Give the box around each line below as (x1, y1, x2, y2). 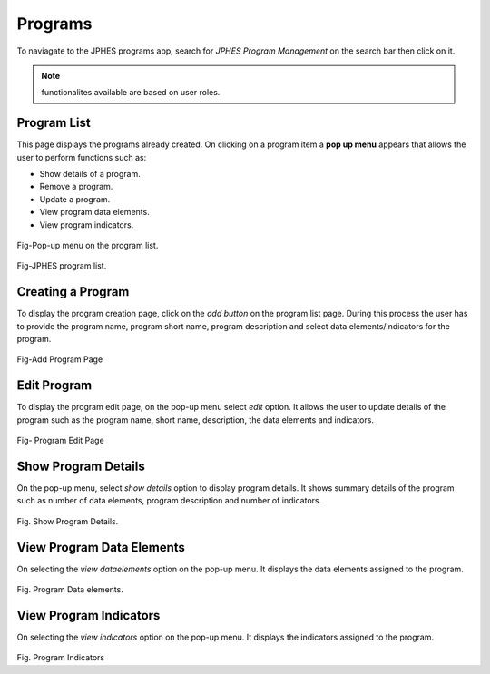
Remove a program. (39, 181, 113, 192)
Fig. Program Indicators (16, 652, 104, 663)
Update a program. (39, 193, 111, 204)
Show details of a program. (39, 169, 141, 180)
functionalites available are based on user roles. (41, 87, 220, 98)
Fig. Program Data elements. (16, 584, 124, 595)
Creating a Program (16, 284, 130, 299)
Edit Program (16, 377, 93, 394)
